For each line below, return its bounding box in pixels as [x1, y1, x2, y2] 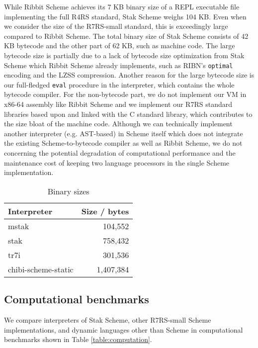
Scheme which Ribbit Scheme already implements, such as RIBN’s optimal [4, 60, 233, 70]
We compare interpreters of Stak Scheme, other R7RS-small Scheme [4, 315, 211, 325]
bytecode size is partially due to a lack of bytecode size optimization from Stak [4, 50, 245, 60]
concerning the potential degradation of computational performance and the [4, 148, 236, 158]
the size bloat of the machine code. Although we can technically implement [4, 118, 233, 129]
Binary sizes [47, 185, 89, 197]
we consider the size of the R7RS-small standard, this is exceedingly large [4, 21, 228, 31]
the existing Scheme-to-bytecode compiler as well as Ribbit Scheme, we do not [4, 138, 243, 148]
